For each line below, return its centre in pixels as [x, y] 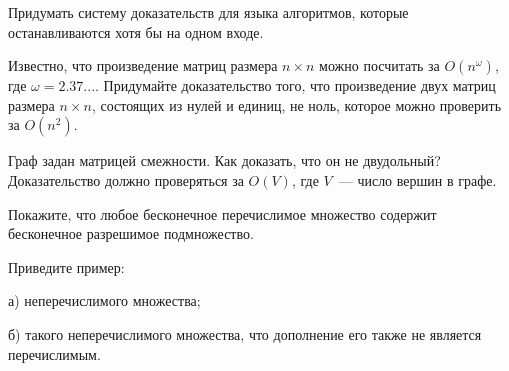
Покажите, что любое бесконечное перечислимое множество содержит [222, 213]
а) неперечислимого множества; [104, 300]
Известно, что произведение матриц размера [143, 65]
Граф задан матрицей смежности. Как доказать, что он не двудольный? [224, 160]
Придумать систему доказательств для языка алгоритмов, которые [208, 12]
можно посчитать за [379, 65]
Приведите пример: [66, 266]
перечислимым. [54, 353]
